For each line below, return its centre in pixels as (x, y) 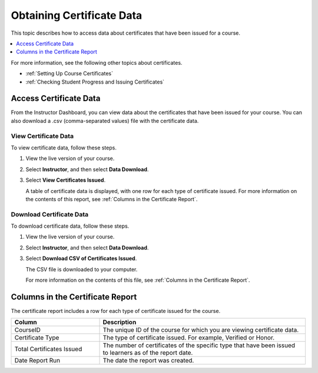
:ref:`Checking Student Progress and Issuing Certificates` (95, 82)
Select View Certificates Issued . (66, 180)
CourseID (28, 330)
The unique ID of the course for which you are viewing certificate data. (201, 330)
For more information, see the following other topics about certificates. (97, 62)
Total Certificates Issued (48, 349)
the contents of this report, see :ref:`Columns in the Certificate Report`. (112, 199)
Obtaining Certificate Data (77, 15)
